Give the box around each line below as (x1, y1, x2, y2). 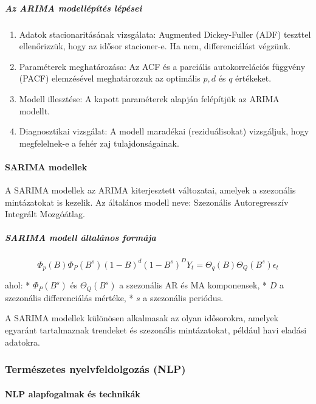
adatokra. (5, 335, 41, 348)
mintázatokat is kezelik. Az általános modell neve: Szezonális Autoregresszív (5, 195, 289, 208)
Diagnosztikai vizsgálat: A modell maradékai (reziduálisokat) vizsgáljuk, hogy (19, 125, 309, 138)
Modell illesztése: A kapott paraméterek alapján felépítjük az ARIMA (19, 92, 280, 105)
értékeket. (235, 72, 272, 85)
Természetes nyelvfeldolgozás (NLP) (5, 361, 186, 377)
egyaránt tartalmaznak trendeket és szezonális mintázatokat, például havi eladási (5, 324, 307, 336)
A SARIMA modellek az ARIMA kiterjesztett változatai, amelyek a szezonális (5, 184, 296, 197)
